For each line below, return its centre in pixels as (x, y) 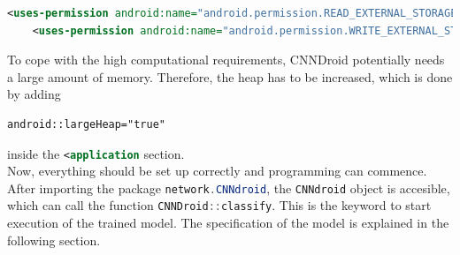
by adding (34, 94)
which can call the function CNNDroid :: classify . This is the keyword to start (219, 205)
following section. (54, 240)
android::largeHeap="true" (86, 124)
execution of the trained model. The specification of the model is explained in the (228, 223)
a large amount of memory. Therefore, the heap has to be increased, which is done (230, 76)
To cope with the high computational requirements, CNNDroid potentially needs (226, 60)
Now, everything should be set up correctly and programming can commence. (217, 171)
